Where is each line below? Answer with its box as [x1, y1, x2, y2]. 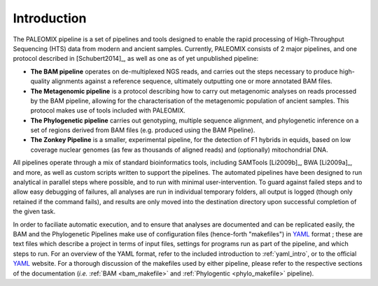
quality [30, 77, 50, 85]
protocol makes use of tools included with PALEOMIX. [30, 106, 185, 115]
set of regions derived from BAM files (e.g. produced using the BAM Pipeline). [30, 126, 255, 134]
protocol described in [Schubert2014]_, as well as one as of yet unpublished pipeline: [13, 55, 259, 63]
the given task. [13, 207, 56, 216]
